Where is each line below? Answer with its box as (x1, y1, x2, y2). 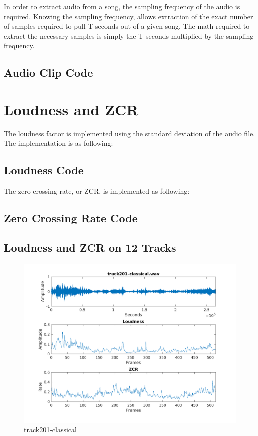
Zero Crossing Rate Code (4, 210, 138, 226)
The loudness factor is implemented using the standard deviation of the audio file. (4, 128, 255, 138)
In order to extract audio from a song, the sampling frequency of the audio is (4, 1, 240, 11)
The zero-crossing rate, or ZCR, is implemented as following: (4, 186, 190, 196)
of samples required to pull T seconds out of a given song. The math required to (4, 21, 250, 31)
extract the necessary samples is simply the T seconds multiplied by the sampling (4, 30, 254, 41)
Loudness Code (4, 162, 84, 178)
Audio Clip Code (4, 65, 93, 80)
